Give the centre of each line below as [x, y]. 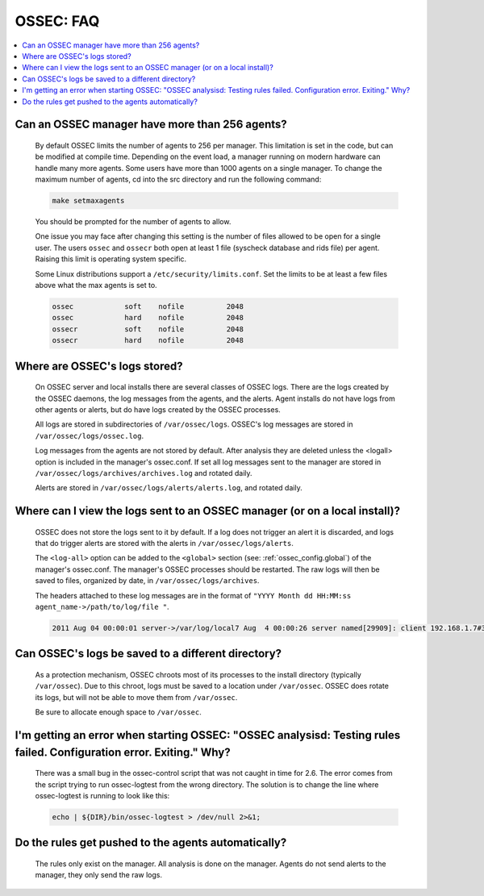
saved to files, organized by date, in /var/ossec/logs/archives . [147, 581]
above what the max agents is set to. [96, 285]
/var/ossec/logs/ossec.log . [90, 435]
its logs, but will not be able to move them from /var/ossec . [136, 697]
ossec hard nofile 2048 [148, 318]
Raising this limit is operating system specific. [111, 259]
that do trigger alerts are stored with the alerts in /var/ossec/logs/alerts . [165, 544]
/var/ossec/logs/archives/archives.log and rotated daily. [144, 473]
